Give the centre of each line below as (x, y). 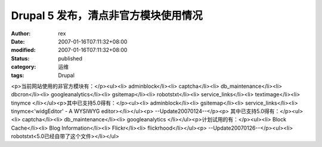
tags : (18, 75)
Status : (20, 58)
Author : (21, 33)
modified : (23, 50)
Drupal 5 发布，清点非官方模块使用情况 (107, 16)
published (70, 58)
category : (24, 67)
